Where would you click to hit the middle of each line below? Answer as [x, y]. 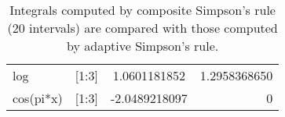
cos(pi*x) [38, 98]
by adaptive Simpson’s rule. [143, 46]
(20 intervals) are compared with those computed [142, 28]
